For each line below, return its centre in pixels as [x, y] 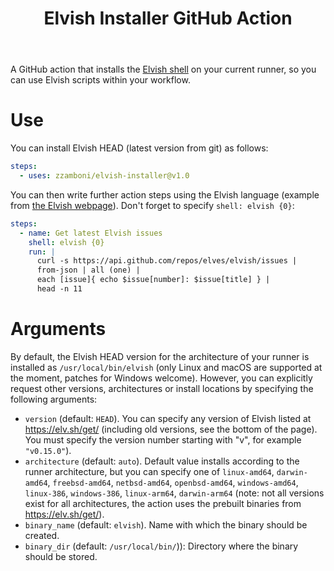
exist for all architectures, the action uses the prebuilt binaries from [163, 503]
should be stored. [61, 556]
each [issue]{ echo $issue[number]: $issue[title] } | [153, 280]
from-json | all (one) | [88, 270]
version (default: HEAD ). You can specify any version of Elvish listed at [168, 418]
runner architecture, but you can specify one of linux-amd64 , [149, 471]
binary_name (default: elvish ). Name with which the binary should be [166, 524]
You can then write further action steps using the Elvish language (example [165, 194]
